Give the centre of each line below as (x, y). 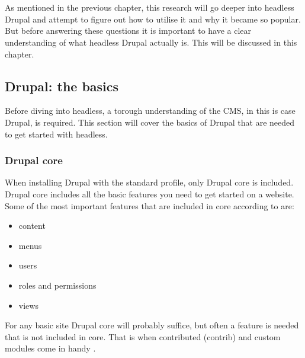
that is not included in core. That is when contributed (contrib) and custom (143, 336)
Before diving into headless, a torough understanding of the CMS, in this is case (150, 111)
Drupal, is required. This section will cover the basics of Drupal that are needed (150, 122)
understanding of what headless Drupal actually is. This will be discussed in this (151, 42)
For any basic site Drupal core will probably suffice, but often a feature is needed (152, 325)
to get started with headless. (56, 134)
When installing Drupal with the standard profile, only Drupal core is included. (149, 182)
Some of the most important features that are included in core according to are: (150, 205)
